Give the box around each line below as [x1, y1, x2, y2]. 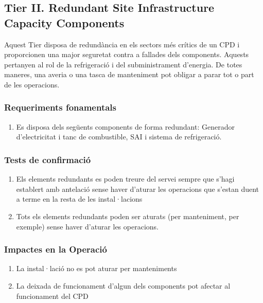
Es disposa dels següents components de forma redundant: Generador [16, 121, 235, 132]
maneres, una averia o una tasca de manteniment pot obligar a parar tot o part [4, 69, 254, 80]
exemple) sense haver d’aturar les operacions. [16, 221, 159, 231]
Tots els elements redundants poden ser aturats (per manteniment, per [16, 210, 239, 221]
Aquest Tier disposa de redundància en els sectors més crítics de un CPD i [4, 39, 240, 49]
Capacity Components [4, 14, 125, 30]
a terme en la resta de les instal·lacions [16, 193, 143, 204]
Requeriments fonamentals [4, 101, 117, 114]
